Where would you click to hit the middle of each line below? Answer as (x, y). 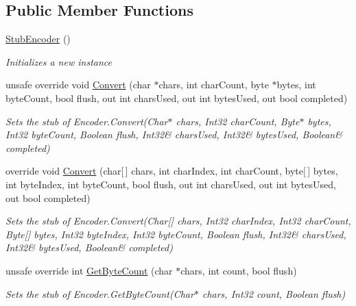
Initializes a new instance (59, 61)
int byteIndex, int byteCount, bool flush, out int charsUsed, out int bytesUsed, (171, 184)
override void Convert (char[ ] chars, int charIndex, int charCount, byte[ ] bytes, (172, 171)
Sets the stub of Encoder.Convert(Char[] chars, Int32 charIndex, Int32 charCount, (178, 221)
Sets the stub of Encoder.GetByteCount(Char (100, 293)
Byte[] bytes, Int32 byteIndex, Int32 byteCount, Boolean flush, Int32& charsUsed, (176, 234)
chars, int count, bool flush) (239, 270)
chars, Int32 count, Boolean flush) (274, 293)
